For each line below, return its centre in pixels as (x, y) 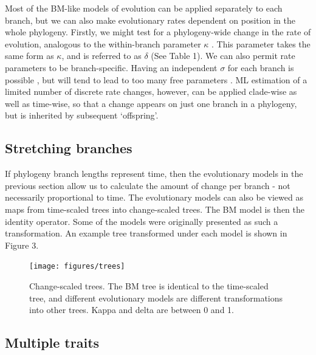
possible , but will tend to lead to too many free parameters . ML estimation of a (156, 79)
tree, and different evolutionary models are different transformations (156, 298)
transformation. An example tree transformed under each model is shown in (146, 233)
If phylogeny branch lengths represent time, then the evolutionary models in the (154, 174)
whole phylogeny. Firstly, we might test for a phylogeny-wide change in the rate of (158, 32)
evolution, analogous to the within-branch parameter (103, 43)
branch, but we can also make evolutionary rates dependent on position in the (150, 20)
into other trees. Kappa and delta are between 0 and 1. (132, 310)
